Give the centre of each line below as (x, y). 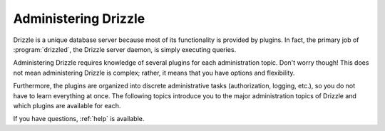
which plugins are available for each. (67, 105)
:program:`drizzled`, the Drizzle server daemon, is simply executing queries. (125, 49)
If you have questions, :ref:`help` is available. (79, 119)
